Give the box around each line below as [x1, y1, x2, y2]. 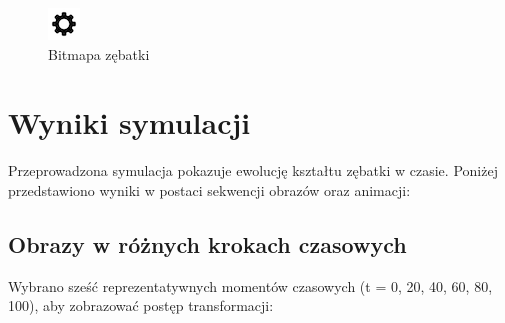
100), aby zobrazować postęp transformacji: [8, 295, 274, 316]
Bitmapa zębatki [48, 43, 150, 64]
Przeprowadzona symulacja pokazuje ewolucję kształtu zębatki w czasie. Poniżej [8, 160, 498, 181]
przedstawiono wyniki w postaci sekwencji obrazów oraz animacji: [8, 179, 411, 200]
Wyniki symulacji [8, 102, 251, 143]
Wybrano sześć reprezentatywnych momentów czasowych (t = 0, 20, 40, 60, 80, [8, 275, 493, 296]
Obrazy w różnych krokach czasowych [8, 228, 407, 259]
